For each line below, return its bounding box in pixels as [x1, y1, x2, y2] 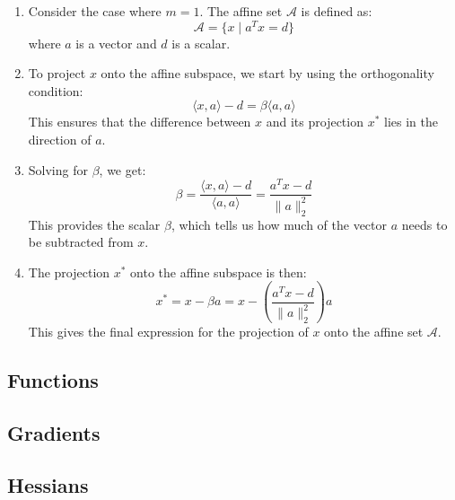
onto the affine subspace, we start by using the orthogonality [101, 64, 434, 83]
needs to [401, 215, 448, 233]
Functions [7, 365, 99, 393]
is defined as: [301, 2, 372, 20]
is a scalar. [171, 33, 231, 52]
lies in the [384, 112, 438, 131]
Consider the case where [28, 2, 162, 20]
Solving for [28, 160, 88, 179]
